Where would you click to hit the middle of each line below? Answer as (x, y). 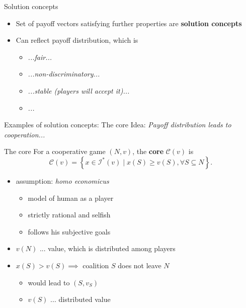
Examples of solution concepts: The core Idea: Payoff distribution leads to (118, 125)
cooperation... (25, 134)
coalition (96, 265)
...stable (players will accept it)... (79, 90)
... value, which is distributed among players (107, 248)
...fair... (40, 57)
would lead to (49, 282)
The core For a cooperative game (55, 151)
